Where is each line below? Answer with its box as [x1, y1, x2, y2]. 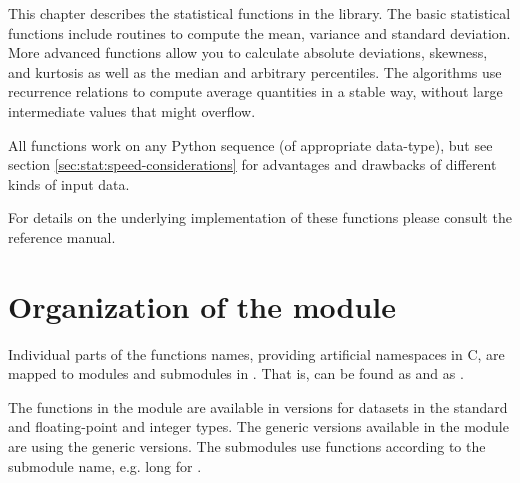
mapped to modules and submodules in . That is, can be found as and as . [8, 363, 464, 384]
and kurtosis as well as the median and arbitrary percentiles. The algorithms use [8, 61, 502, 82]
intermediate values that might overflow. [8, 100, 256, 121]
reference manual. [8, 226, 116, 247]
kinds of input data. [8, 173, 130, 194]
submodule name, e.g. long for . [8, 455, 202, 476]
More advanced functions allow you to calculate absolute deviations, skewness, [8, 42, 488, 63]
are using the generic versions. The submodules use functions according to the [8, 436, 486, 457]
